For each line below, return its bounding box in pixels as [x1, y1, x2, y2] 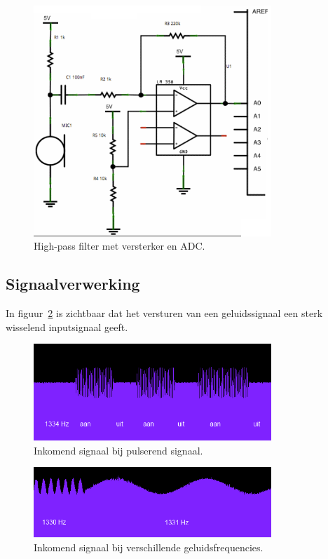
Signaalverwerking [6, 273, 140, 295]
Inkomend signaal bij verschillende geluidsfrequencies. [34, 539, 264, 554]
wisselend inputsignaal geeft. [6, 319, 128, 334]
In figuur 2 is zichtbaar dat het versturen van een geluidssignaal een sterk [6, 305, 323, 320]
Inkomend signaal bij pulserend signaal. [34, 443, 203, 457]
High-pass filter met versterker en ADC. [34, 238, 205, 253]
